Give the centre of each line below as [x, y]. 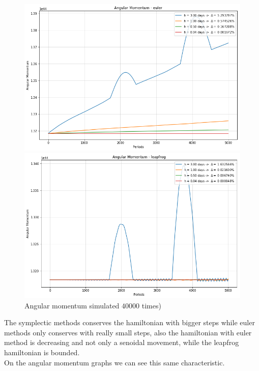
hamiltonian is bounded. [42, 352]
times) [151, 305]
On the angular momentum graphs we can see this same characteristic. [114, 362]
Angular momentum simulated [72, 305]
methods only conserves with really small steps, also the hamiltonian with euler [128, 332]
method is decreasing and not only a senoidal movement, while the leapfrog [122, 342]
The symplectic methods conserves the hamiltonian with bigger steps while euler [129, 322]
